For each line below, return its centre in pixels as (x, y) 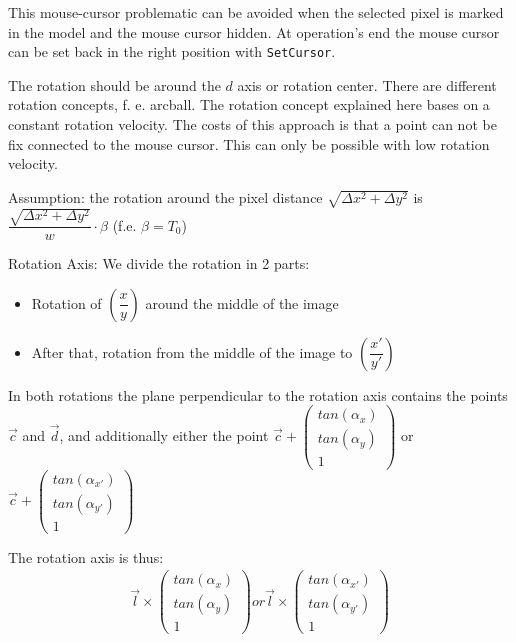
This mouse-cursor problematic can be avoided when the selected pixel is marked (256, 12)
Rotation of (66, 302)
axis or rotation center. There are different (367, 84)
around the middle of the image (242, 302)
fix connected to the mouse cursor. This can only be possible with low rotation (249, 143)
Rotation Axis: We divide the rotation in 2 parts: (159, 263)
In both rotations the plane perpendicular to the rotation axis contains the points (258, 394)
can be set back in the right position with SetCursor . (172, 51)
